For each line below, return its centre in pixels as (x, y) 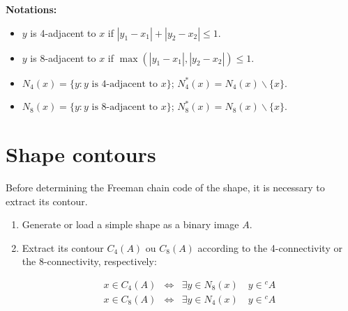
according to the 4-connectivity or (270, 247)
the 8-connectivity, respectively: (89, 261)
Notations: (31, 9)
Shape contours (81, 153)
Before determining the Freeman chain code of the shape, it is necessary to (165, 187)
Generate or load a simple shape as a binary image (130, 224)
